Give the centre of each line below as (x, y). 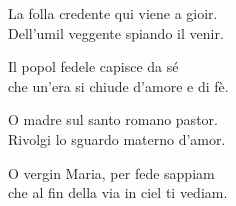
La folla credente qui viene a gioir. (113, 13)
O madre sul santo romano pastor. (113, 119)
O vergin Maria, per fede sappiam (111, 172)
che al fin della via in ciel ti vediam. (118, 192)
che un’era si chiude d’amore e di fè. (118, 85)
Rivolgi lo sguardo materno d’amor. (117, 138)
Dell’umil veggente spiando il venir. (116, 32)
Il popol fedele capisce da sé (93, 66)
